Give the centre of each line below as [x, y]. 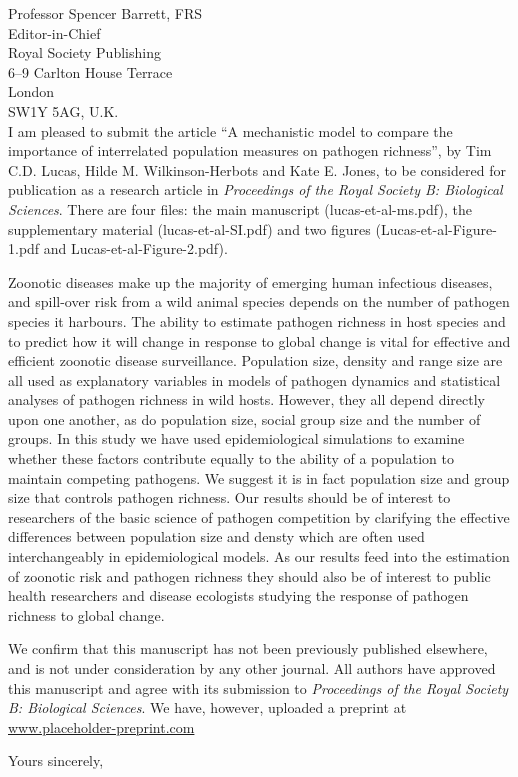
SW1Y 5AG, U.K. [63, 110]
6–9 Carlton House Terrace [90, 71]
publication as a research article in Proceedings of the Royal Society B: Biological [255, 189]
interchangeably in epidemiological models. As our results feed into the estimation [259, 556]
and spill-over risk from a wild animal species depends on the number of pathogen [259, 301]
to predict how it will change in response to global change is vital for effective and [259, 340]
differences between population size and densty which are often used [216, 536]
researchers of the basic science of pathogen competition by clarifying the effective [259, 516]
